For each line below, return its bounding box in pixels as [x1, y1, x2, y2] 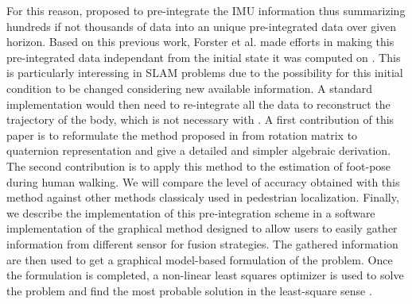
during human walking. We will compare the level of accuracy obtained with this [6, 173, 400, 190]
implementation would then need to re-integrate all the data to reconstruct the [6, 95, 391, 112]
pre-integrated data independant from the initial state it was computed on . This [6, 48, 401, 65]
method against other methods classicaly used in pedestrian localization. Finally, [6, 189, 399, 206]
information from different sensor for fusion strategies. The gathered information [6, 235, 398, 252]
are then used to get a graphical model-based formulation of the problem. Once [6, 251, 393, 267]
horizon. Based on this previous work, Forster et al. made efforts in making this [6, 33, 395, 50]
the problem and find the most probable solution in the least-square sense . [6, 282, 372, 298]
